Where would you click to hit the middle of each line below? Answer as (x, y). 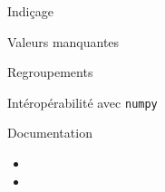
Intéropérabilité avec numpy (82, 102)
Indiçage (30, 11)
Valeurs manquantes (63, 41)
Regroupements (50, 72)
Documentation (50, 133)
